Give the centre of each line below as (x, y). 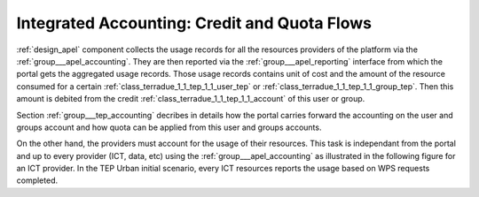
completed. (37, 180)
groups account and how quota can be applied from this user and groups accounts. (169, 127)
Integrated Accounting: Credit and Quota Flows (194, 23)
